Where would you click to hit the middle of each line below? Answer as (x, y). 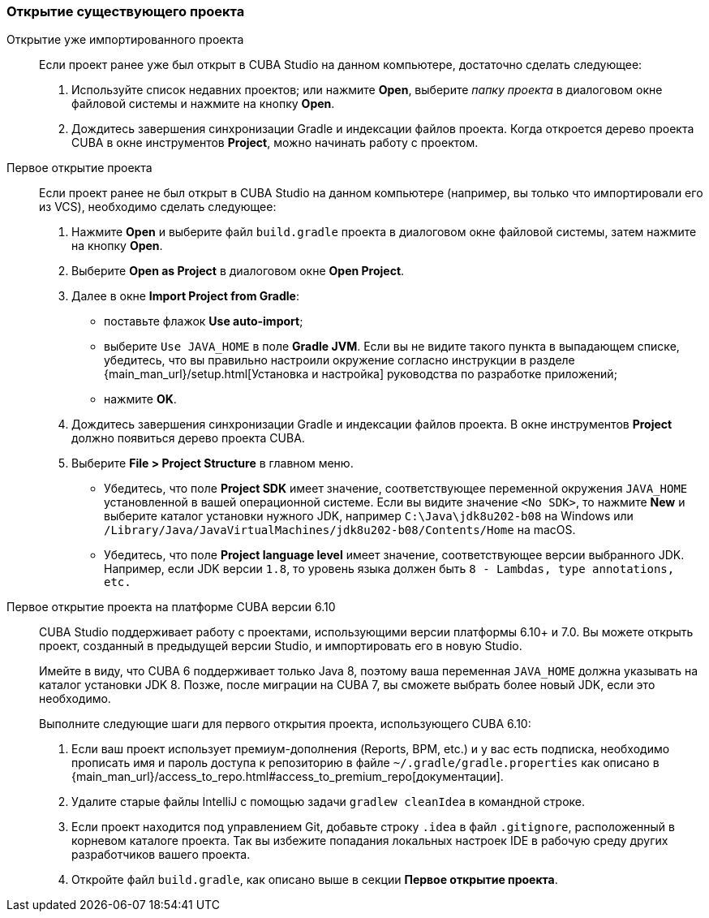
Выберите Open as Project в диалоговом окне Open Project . (238, 271)
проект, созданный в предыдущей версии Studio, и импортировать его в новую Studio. (281, 646)
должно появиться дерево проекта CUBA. (188, 438)
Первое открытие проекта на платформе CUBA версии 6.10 (171, 607)
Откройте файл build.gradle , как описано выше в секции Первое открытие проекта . (315, 880)
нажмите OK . (140, 399)
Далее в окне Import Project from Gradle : (185, 296)
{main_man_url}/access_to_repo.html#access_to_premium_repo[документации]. (288, 777)
